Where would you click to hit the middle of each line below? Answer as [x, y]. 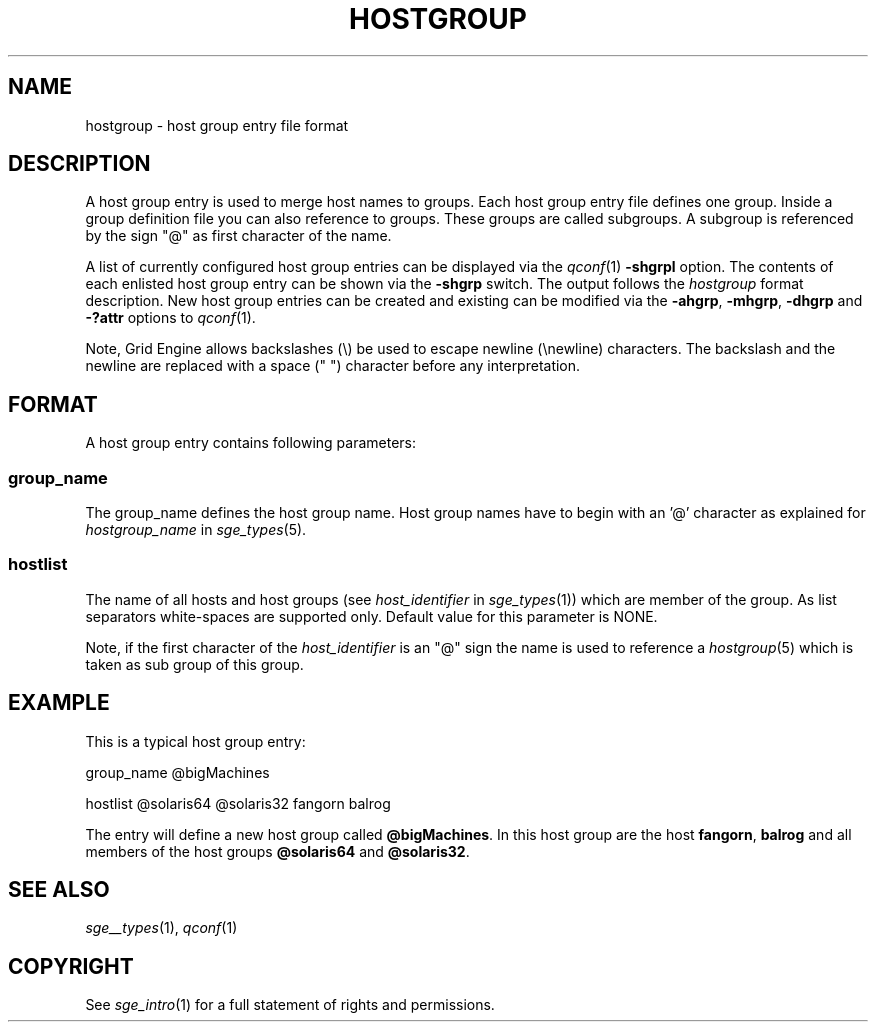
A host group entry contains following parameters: [251, 443]
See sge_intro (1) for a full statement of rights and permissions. [290, 1005]
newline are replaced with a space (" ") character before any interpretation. [333, 366]
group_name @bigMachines [177, 772]
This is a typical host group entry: [195, 741]
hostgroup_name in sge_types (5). [196, 530]
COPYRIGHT [71, 966]
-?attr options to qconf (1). [170, 318]
